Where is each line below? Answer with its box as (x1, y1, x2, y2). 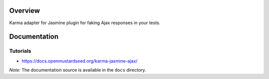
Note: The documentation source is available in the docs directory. (9, 67, 146, 73)
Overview (9, 6, 40, 15)
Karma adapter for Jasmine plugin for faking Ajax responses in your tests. (9, 20, 160, 26)
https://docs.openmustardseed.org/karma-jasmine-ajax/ (21, 58, 138, 64)
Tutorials (9, 47, 32, 54)
